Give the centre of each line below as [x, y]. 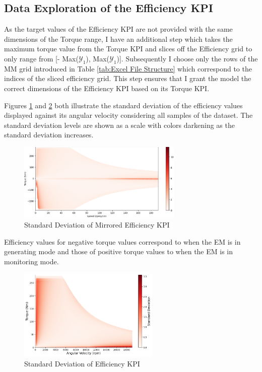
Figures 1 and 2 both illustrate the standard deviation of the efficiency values [123, 105]
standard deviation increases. [49, 135]
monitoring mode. [31, 261]
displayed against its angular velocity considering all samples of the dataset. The [128, 115]
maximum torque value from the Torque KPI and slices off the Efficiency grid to [128, 49]
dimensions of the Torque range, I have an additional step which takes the [118, 39]
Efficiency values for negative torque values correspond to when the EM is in [122, 241]
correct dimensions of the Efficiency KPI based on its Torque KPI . [107, 88]
